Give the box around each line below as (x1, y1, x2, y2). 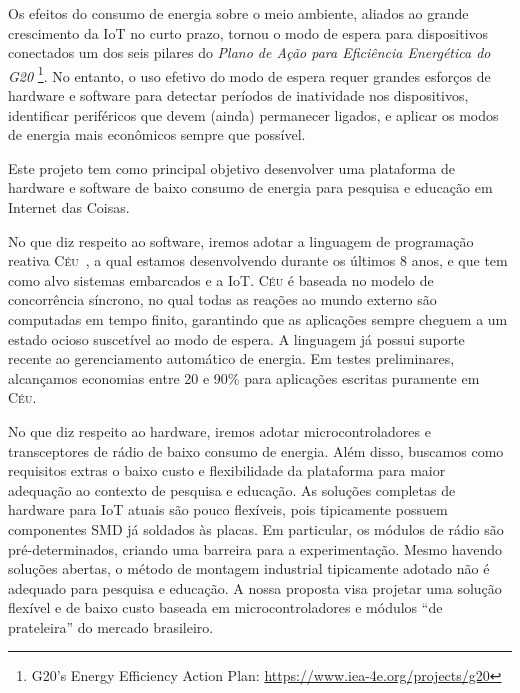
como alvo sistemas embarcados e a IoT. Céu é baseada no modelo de (8, 269, 434, 290)
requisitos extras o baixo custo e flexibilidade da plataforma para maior (8, 460, 446, 481)
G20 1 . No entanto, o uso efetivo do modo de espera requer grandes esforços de (8, 62, 491, 86)
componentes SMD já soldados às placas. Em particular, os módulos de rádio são (8, 518, 504, 539)
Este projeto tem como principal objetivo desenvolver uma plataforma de (8, 157, 455, 178)
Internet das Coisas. (8, 197, 130, 217)
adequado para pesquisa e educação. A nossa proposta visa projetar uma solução (8, 577, 502, 598)
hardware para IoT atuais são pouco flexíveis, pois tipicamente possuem (8, 499, 448, 520)
